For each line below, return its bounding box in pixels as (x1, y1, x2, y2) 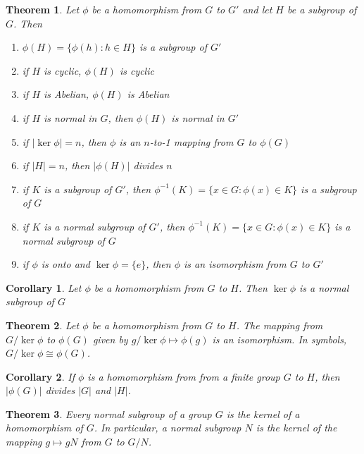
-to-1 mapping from (149, 134, 234, 149)
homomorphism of (6, 420, 83, 435)
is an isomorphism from (184, 257, 287, 271)
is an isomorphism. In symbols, (212, 331, 347, 346)
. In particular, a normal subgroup (94, 420, 241, 435)
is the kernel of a (226, 406, 300, 421)
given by (92, 331, 128, 346)
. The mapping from (236, 317, 323, 332)
